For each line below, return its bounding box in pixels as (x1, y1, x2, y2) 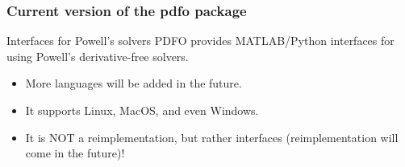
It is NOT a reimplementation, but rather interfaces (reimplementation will (25, 128, 399, 145)
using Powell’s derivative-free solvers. (6, 47, 189, 64)
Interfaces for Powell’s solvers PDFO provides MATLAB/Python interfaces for (6, 32, 395, 49)
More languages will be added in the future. (25, 75, 242, 92)
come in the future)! (25, 145, 125, 161)
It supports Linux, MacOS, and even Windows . (25, 102, 259, 118)
